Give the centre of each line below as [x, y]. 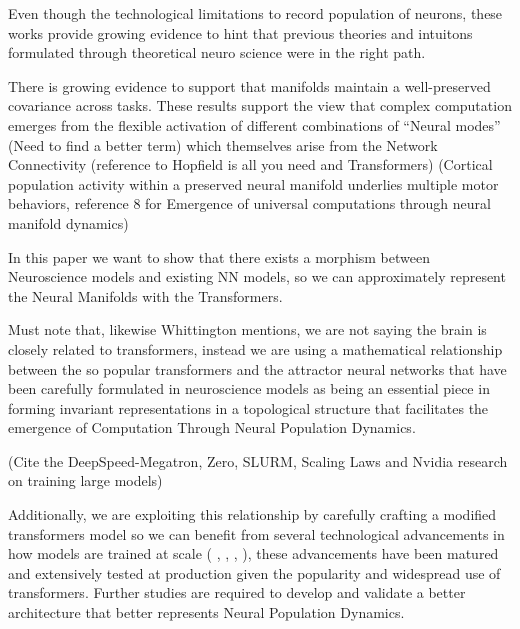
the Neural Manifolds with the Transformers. [145, 295]
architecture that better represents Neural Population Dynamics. [206, 612]
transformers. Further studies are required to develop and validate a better [237, 592]
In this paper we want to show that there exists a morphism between [219, 256]
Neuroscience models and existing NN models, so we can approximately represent [257, 276]
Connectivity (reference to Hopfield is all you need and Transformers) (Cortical [250, 164]
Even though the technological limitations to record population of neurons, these [255, 13]
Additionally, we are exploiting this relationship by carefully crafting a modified [252, 514]
